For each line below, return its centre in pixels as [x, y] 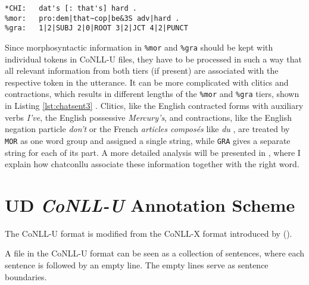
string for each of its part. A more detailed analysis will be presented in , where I [153, 152]
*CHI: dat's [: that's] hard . [71, 8]
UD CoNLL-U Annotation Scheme [150, 205]
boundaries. [26, 276]
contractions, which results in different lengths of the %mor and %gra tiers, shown [152, 94]
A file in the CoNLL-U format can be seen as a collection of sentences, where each [155, 253]
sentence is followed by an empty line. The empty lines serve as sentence [137, 265]
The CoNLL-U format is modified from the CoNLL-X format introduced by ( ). [149, 233]
